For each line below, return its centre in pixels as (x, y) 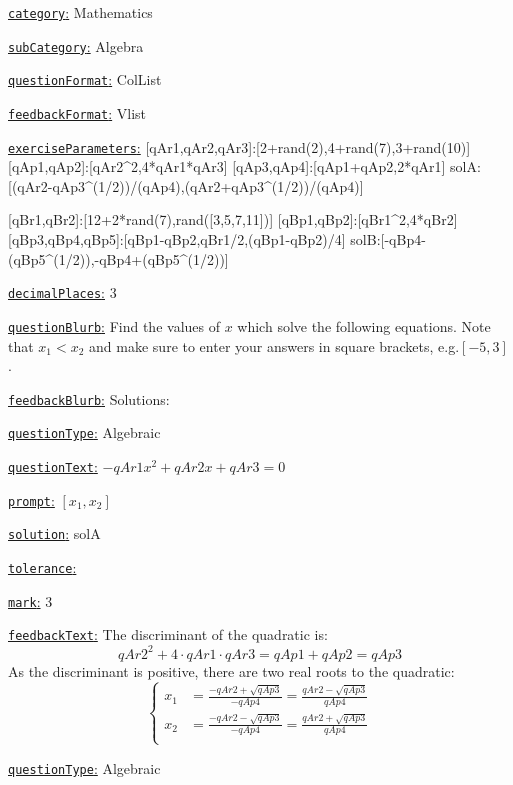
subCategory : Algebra (76, 45)
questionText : (53, 466)
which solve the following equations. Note (364, 325)
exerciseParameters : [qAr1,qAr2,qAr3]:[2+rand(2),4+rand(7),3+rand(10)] (239, 146)
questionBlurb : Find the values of (114, 325)
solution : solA (54, 533)
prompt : (31, 499)
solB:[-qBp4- (388, 239)
